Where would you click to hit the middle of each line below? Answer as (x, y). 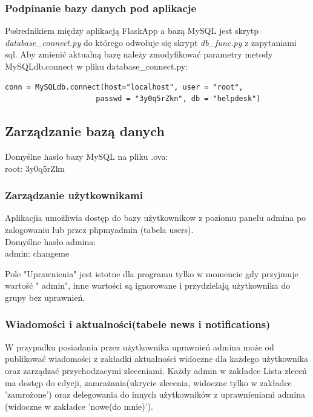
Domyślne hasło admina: (51, 241)
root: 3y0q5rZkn (35, 168)
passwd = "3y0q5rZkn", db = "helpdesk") (178, 99)
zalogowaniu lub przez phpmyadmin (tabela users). (99, 229)
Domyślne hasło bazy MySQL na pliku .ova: (87, 156)
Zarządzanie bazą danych (85, 131)
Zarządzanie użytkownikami (74, 195)
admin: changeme (37, 253)
